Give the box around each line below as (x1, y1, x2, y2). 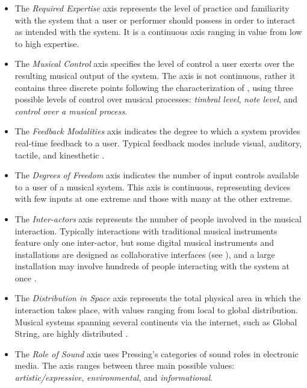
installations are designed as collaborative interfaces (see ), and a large (14, 248, 275, 260)
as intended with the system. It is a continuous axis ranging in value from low (14, 25, 302, 38)
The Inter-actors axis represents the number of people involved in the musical (14, 212, 302, 225)
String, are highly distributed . (14, 327, 128, 340)
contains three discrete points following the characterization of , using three (14, 81, 293, 93)
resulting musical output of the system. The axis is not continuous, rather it (14, 69, 296, 81)
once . (14, 271, 37, 284)
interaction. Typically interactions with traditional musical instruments (14, 224, 278, 237)
